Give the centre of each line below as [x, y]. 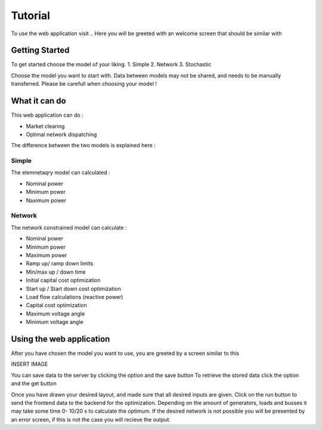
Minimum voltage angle [55, 322]
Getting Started [40, 50]
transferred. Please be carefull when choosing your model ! [84, 84]
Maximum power [47, 255]
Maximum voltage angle [55, 314]
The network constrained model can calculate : [69, 227]
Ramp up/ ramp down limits [60, 264]
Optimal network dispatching [61, 134]
